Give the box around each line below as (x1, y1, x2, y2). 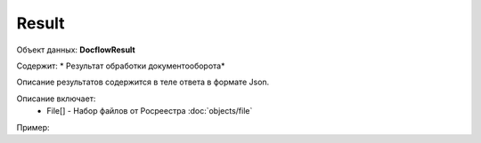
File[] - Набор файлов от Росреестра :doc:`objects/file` (46, 106, 253, 116)
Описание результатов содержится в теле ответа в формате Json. (16, 76, 270, 88)
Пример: (16, 122, 50, 132)
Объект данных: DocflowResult (16, 44, 135, 55)
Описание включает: (16, 93, 96, 104)
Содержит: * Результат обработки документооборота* (16, 60, 225, 71)
